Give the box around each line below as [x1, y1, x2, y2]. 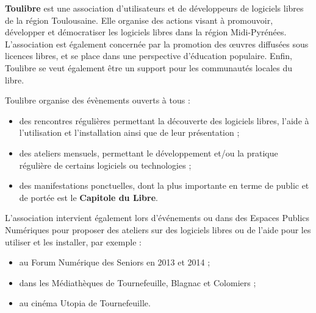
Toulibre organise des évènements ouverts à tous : [5, 94, 190, 107]
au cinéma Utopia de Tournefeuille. [19, 297, 151, 309]
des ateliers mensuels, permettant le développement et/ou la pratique [19, 146, 278, 159]
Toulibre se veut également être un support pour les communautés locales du [5, 61, 293, 74]
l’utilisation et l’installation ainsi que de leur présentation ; [19, 126, 240, 139]
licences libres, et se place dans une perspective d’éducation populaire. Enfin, [5, 49, 292, 62]
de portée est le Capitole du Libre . [19, 191, 158, 203]
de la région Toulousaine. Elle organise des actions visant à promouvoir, [5, 13, 273, 26]
